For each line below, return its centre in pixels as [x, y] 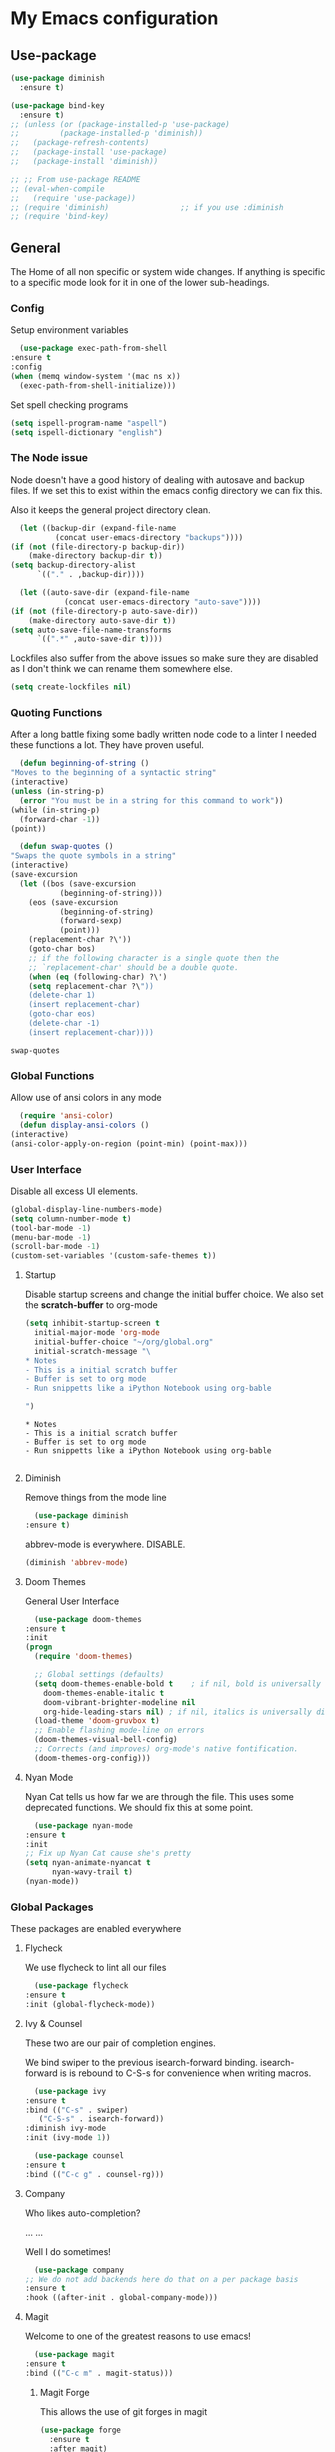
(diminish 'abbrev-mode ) [76, 1562]
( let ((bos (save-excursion [78, 883]
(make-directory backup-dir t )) [95, 556]
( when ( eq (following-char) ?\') [98, 977]
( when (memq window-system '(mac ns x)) [96, 376]
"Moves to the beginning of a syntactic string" [113, 773]
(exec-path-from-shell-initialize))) [98, 385]
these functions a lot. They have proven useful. [107, 745]
